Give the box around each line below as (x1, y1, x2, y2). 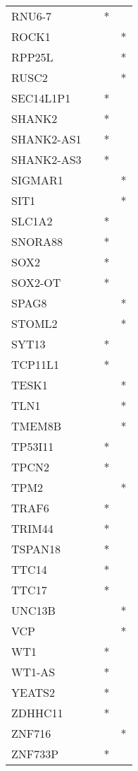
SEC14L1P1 (11, 90, 71, 106)
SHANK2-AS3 (11, 151, 82, 167)
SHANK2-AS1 (11, 131, 82, 147)
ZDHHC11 (11, 705, 63, 721)
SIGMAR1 (11, 172, 63, 188)
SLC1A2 (11, 213, 53, 229)
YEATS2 (11, 684, 56, 700)
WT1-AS (11, 664, 56, 680)
